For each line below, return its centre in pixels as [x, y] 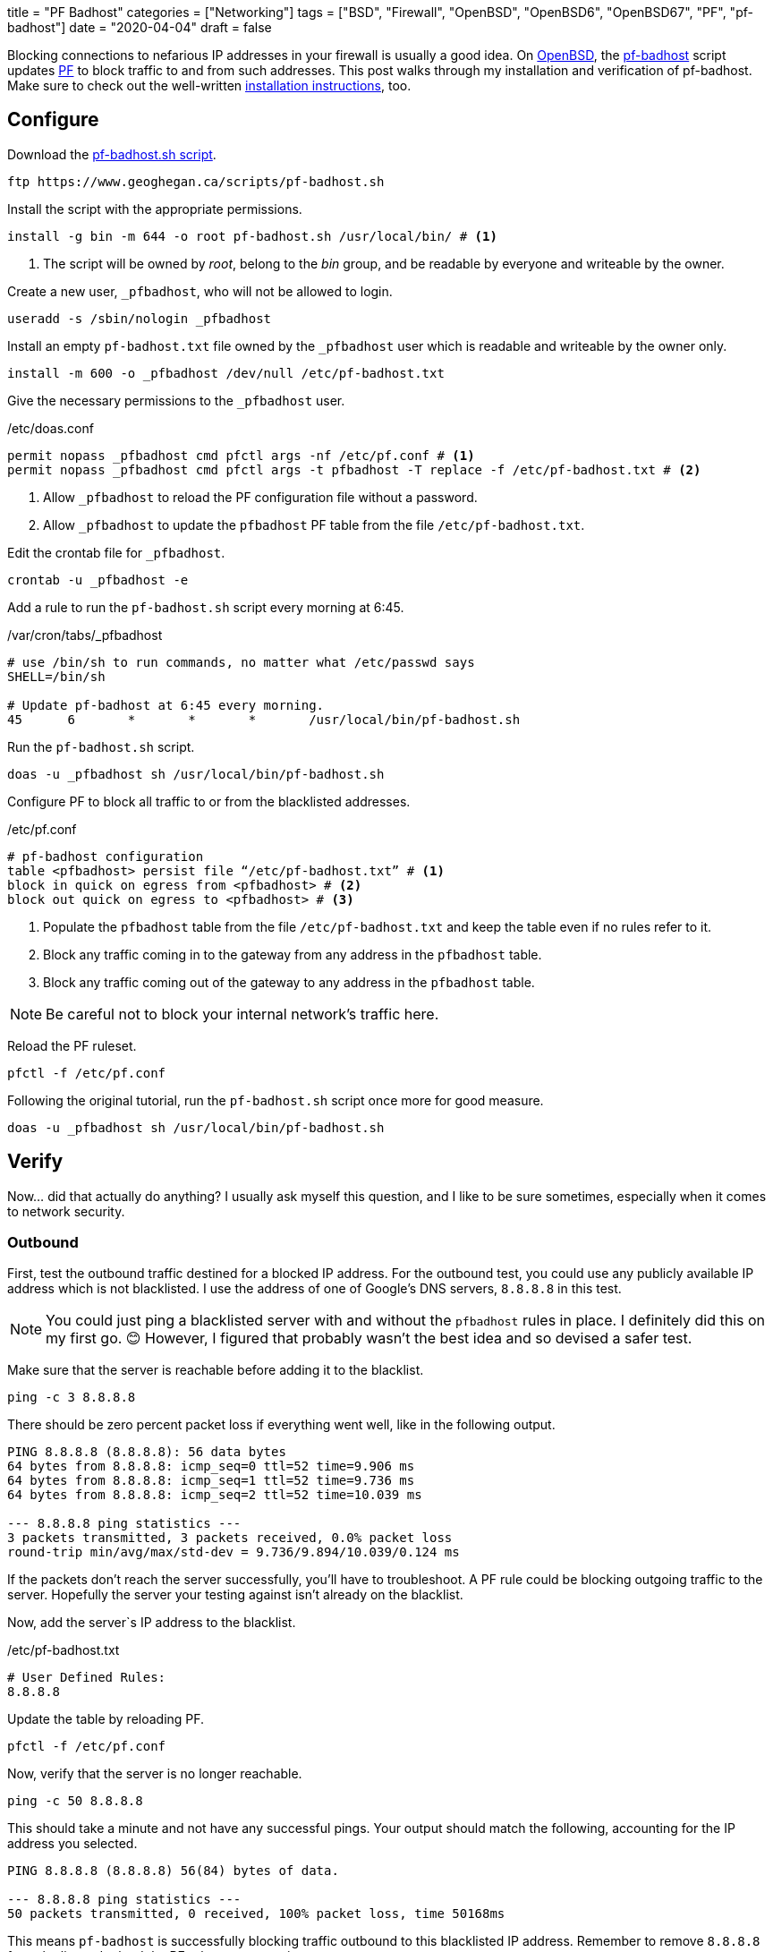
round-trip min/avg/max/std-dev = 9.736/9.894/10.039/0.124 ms [234, 1552]
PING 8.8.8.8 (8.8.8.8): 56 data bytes [147, 1452]
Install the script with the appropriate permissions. [155, 209]
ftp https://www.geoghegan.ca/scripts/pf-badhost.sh [196, 181]
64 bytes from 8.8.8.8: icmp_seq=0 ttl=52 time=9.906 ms [211, 1466]
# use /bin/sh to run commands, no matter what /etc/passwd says [241, 662]
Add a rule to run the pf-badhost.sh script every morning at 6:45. [206, 607]
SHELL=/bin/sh [56, 676]
